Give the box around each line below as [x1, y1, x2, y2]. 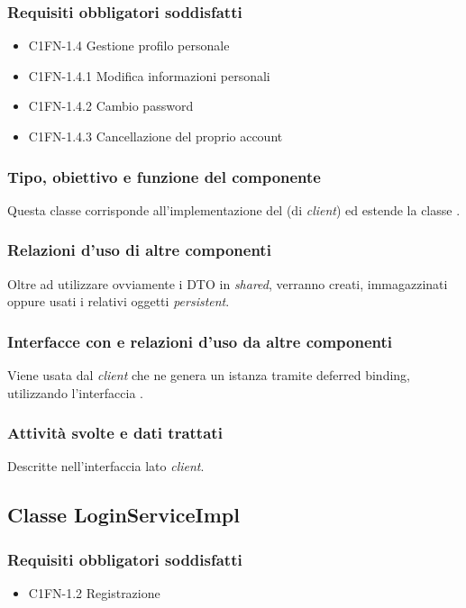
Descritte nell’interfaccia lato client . [7, 457, 205, 476]
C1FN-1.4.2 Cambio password [28, 96, 194, 115]
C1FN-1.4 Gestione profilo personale [28, 36, 230, 55]
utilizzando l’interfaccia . [7, 383, 143, 402]
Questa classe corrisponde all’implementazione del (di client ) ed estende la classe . [7, 200, 461, 219]
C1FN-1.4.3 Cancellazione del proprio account [28, 127, 283, 145]
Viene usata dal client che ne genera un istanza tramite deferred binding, [7, 366, 410, 385]
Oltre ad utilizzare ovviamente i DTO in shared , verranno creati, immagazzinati [7, 274, 448, 293]
